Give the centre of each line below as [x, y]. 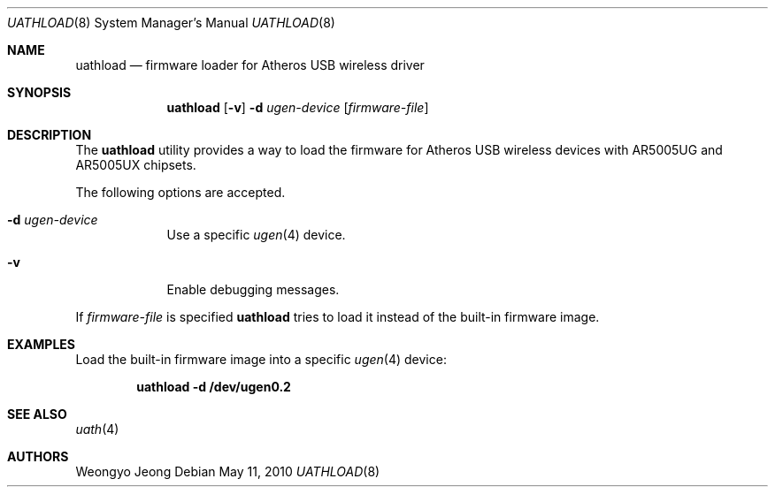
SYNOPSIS [39, 92]
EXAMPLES [41, 344]
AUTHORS [38, 456]
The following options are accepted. [180, 192]
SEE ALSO [37, 414]
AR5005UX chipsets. [136, 165]
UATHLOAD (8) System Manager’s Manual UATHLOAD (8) [171, 23]
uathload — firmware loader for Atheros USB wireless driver [250, 65]
